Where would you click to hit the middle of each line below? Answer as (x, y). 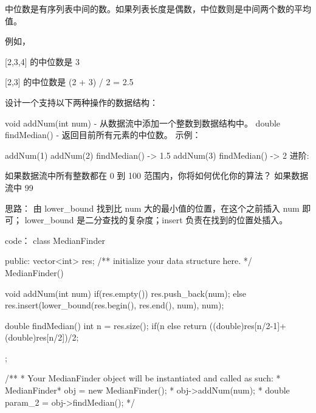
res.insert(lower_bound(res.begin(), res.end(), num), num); (115, 305)
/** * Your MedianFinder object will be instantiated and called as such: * (143, 378)
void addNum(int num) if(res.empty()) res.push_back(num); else (126, 293)
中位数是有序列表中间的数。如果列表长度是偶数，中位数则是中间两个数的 (149, 9)
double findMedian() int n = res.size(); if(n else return (106, 325)
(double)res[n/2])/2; (42, 337)
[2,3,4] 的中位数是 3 (42, 61)
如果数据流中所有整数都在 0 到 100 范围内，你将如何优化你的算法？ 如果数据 (157, 175)
